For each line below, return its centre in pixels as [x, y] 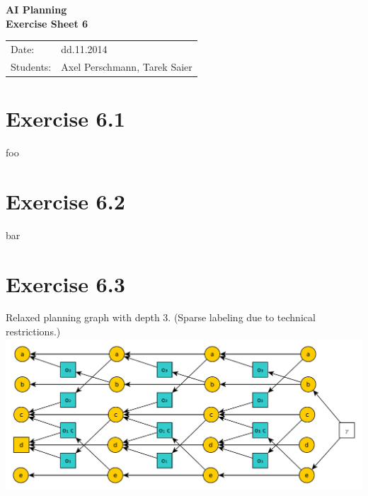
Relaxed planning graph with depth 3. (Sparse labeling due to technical [161, 317]
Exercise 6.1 [65, 119]
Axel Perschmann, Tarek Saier [127, 66]
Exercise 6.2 [65, 201]
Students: [31, 66]
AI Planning [36, 9]
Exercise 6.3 [65, 283]
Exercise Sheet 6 [47, 23]
